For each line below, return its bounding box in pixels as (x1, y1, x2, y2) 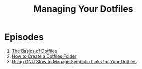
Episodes (4, 31, 44, 43)
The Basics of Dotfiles (11, 48, 58, 54)
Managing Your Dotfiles (33, 3, 133, 15)
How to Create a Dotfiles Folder (11, 53, 77, 59)
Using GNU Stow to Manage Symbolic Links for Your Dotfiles (11, 58, 137, 64)
